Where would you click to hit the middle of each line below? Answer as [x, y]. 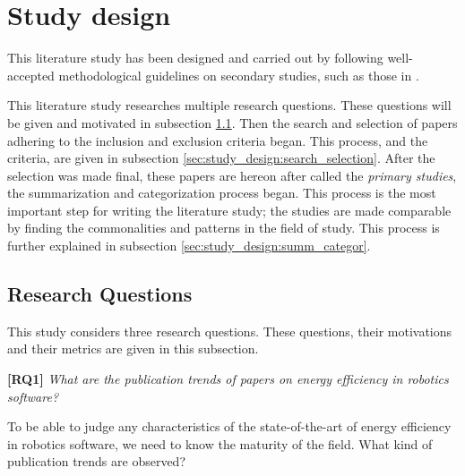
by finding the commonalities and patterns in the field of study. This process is [224, 228]
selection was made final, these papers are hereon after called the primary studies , [232, 175]
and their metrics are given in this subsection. [133, 348]
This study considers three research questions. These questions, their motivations [230, 331]
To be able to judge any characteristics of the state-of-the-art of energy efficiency [229, 426]
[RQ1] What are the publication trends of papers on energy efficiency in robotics [228, 379]
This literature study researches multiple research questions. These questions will [229, 105]
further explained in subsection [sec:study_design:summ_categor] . [189, 246]
